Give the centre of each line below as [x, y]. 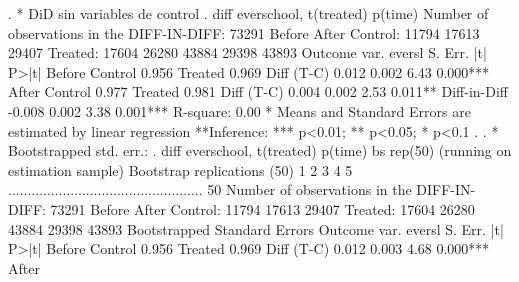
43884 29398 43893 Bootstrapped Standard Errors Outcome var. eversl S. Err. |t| [256, 228]
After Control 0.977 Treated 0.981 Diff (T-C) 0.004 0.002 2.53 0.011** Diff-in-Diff [258, 91]
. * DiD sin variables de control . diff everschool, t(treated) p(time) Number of [248, 13]
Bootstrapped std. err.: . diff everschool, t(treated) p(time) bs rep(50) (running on [260, 150]
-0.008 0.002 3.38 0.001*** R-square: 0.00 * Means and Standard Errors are [239, 110]
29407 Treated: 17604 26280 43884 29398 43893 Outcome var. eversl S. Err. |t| [247, 52]
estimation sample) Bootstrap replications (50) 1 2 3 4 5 [180, 169]
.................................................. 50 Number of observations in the [210, 189]
